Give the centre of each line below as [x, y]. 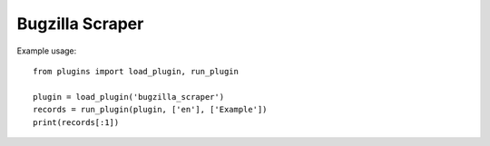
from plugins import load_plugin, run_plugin [136, 71]
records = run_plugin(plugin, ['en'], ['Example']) [150, 110]
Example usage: [47, 51]
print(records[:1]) [76, 122]
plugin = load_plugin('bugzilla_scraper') [129, 97]
